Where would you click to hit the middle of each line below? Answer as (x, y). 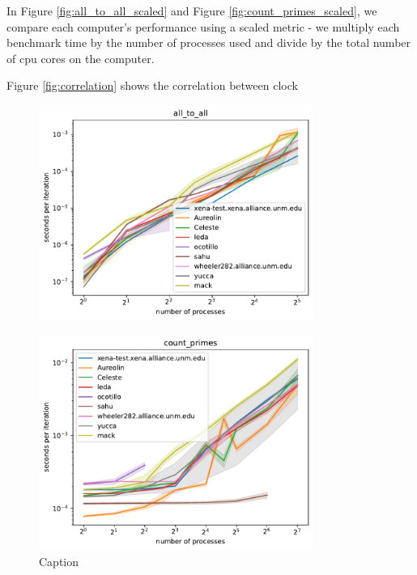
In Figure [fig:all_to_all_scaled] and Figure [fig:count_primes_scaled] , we (192, 11)
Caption (59, 561)
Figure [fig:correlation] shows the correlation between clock (152, 85)
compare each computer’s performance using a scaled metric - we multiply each (203, 26)
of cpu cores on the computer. (81, 58)
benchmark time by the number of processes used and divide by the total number (209, 42)
